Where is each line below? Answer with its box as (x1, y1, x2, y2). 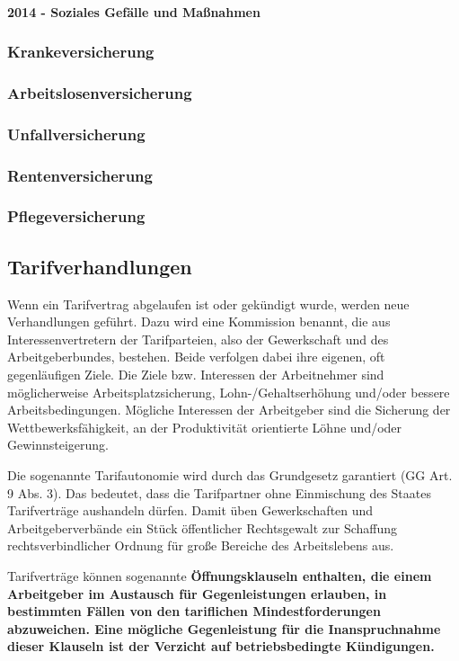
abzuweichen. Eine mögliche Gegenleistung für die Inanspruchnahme (7, 619, 441, 638)
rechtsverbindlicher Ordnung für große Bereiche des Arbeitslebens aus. (7, 536, 394, 555)
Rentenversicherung (7, 164, 153, 186)
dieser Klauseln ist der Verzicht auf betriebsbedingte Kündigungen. (7, 637, 435, 656)
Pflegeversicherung (7, 205, 146, 228)
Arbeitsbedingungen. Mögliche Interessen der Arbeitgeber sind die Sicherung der (7, 400, 451, 419)
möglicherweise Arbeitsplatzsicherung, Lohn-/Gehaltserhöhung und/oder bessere (7, 382, 450, 401)
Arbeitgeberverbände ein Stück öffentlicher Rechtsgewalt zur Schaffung (7, 518, 398, 537)
